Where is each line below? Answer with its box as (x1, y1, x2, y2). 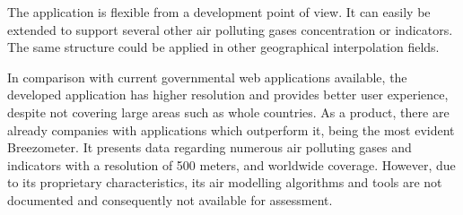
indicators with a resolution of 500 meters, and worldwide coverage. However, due (7, 155, 456, 174)
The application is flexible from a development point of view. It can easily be (7, 3, 431, 21)
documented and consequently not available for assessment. (7, 190, 333, 209)
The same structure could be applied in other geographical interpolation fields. (7, 38, 440, 56)
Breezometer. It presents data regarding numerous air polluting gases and (7, 138, 412, 157)
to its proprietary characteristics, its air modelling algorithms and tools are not (7, 173, 442, 192)
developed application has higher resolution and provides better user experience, (7, 85, 449, 104)
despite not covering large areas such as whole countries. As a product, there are (7, 102, 450, 121)
